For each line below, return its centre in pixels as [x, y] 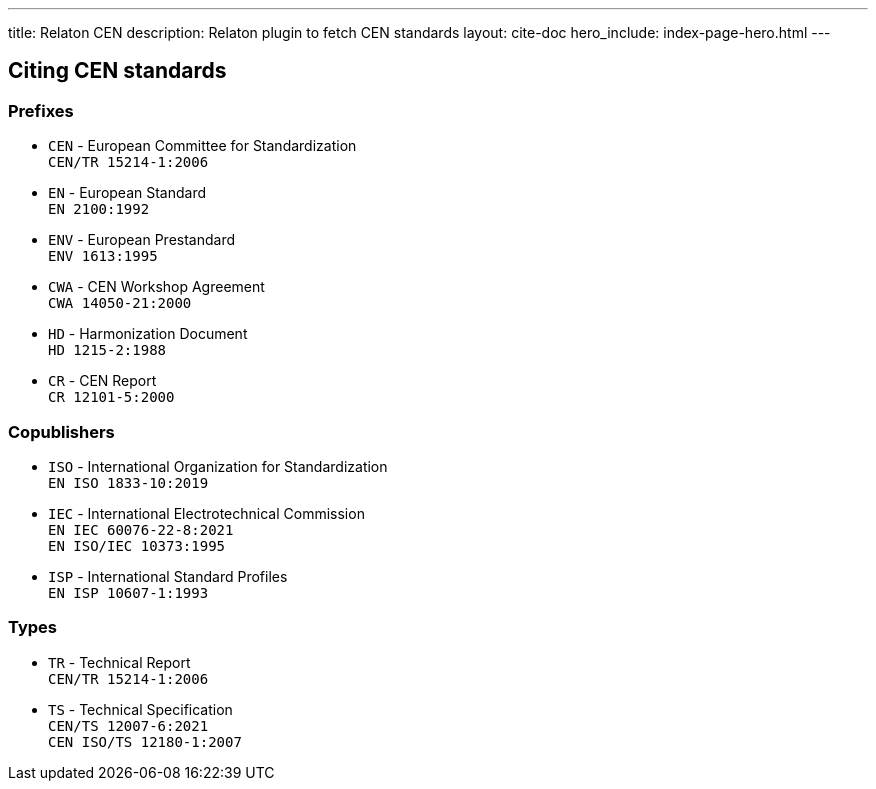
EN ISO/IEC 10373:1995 [137, 545]
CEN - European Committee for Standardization [202, 146]
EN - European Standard [127, 193]
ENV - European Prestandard [142, 240]
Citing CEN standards [117, 71]
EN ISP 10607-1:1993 [128, 592]
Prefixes [41, 110]
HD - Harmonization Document [148, 334]
